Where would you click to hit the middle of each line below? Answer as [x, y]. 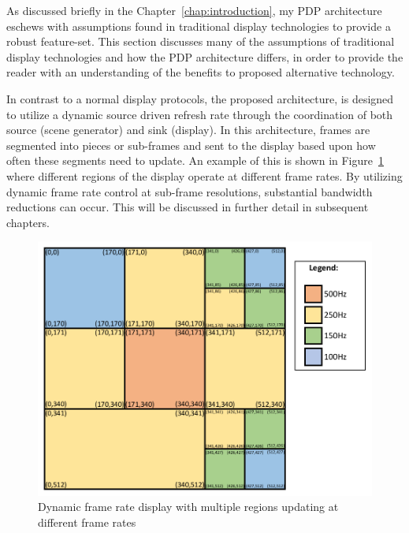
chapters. [28, 222]
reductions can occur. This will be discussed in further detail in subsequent [188, 207]
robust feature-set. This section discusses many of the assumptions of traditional [201, 41]
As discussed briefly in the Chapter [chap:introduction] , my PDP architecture [194, 10]
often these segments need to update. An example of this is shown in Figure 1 [195, 160]
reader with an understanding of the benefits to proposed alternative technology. [201, 72]
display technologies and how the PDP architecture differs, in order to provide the [205, 56]
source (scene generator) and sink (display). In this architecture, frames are [188, 130]
